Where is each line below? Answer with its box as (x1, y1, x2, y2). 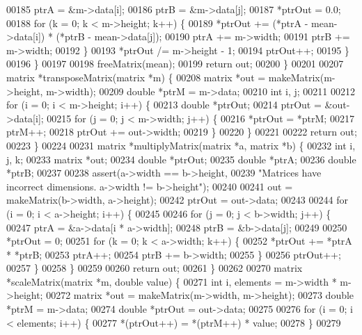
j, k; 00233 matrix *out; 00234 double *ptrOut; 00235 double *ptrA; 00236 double (6, 152, 356, 166)
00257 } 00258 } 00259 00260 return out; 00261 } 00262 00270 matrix (6, 261, 303, 275)
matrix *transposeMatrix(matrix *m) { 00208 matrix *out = (6, 70, 266, 84)
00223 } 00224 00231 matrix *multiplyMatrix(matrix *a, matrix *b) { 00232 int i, (6, 138, 356, 152)
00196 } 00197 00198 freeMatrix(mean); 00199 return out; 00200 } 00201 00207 (6, 56, 344, 71)
